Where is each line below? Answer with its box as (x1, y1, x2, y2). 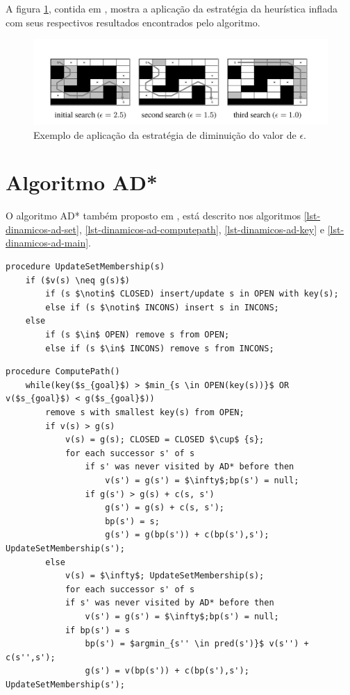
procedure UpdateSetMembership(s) (6, 262, 165, 272)
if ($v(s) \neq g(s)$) (25, 275, 130, 285)
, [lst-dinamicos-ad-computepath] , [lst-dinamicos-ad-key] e (78, 221, 324, 236)
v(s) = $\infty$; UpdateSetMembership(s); (65, 571, 265, 581)
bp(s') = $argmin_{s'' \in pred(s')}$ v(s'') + (85, 639, 309, 649)
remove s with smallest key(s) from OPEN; (45, 408, 244, 418)
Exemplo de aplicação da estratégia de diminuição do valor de (33, 127, 297, 142)
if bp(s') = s (65, 625, 130, 635)
